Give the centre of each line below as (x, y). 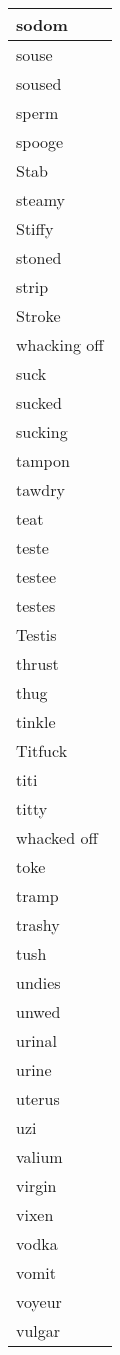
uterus (38, 1098)
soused (39, 83)
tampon (43, 460)
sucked (39, 402)
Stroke (38, 315)
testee (36, 576)
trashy (38, 924)
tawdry (40, 489)
